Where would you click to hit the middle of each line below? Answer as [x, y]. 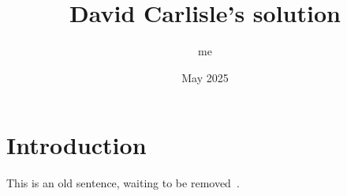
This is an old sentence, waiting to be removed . [123, 183]
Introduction [76, 145]
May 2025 [205, 77]
